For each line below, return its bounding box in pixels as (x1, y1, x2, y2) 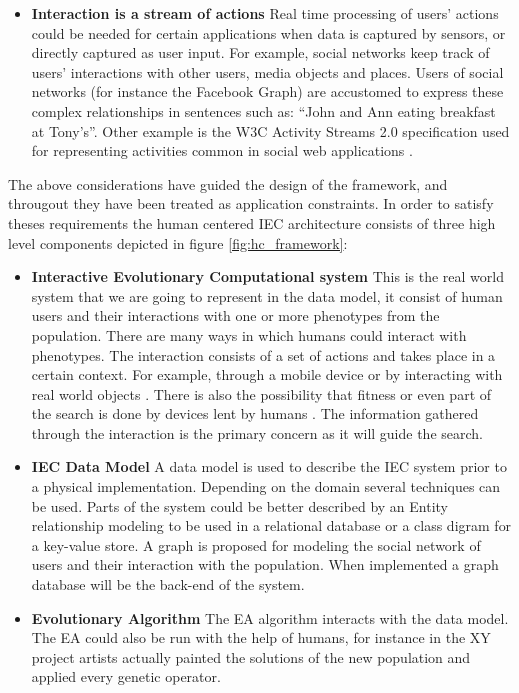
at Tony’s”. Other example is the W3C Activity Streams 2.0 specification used (31, 120, 510, 141)
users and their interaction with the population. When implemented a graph (31, 554, 499, 575)
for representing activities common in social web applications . (31, 140, 413, 161)
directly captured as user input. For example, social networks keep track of (31, 42, 490, 63)
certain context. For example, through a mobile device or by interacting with (31, 364, 503, 385)
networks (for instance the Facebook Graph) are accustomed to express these (31, 81, 504, 102)
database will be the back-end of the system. (31, 574, 305, 595)
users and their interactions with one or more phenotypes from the (31, 305, 440, 326)
